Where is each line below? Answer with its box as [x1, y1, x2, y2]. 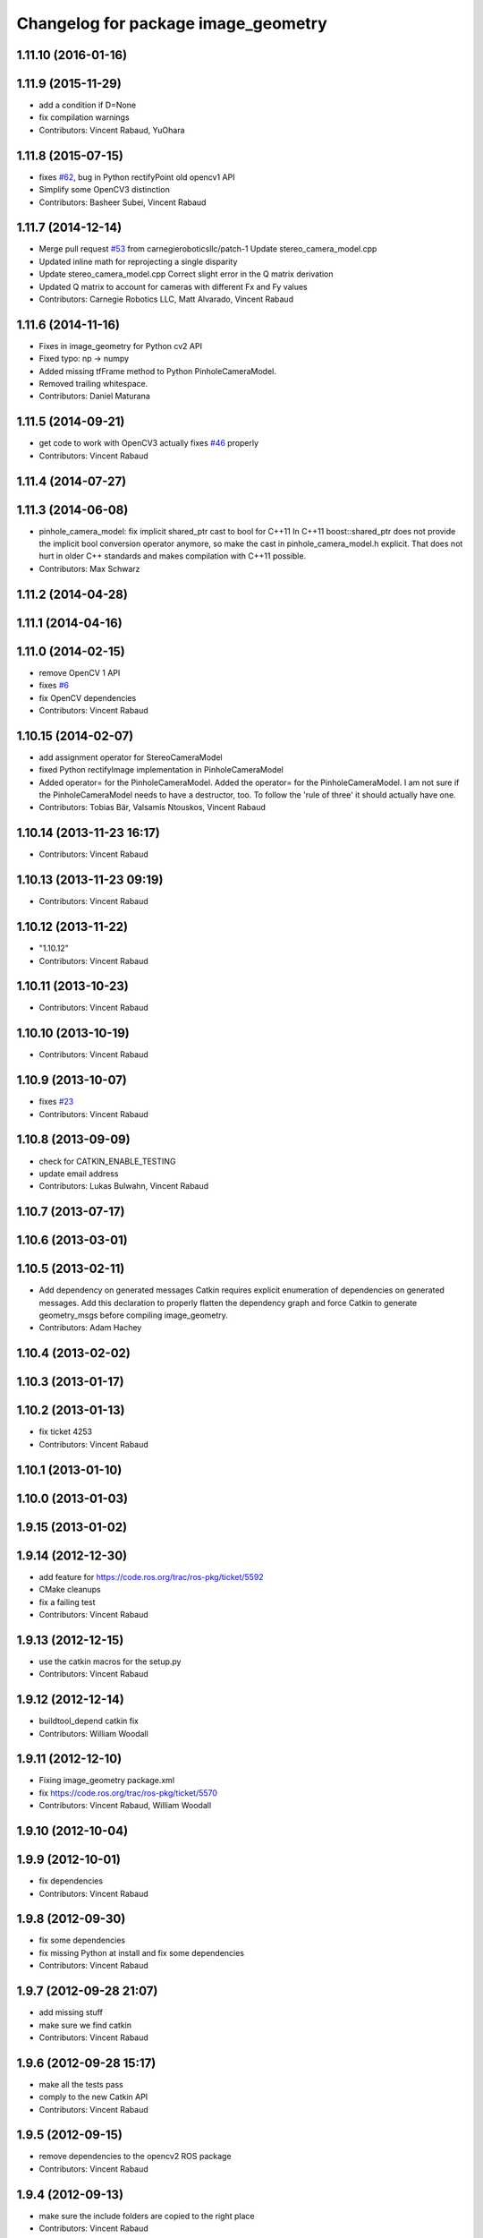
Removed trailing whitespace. [38, 379, 148, 389]
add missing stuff [38, 2007, 103, 2018]
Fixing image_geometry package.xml [38, 1775, 174, 1786]
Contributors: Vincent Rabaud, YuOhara [38, 124, 185, 135]
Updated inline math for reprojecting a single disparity [38, 256, 238, 267]
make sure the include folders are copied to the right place [38, 2210, 255, 2221]
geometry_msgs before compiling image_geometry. [38, 1310, 228, 1320]
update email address [38, 1168, 119, 1179]
